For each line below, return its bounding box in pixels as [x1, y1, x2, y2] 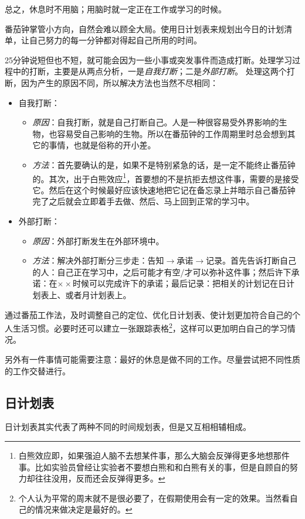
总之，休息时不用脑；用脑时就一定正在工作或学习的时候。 [5, 3, 226, 15]
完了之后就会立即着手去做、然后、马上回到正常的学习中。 [32, 195, 255, 207]
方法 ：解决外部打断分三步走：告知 [32, 254, 164, 267]
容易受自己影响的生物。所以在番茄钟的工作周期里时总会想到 [57, 127, 287, 139]
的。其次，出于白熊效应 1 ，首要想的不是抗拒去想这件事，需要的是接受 [32, 170, 299, 185]
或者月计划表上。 [65, 288, 131, 301]
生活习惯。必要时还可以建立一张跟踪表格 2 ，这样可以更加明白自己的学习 [12, 320, 287, 334]
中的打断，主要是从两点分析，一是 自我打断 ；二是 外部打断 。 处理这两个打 [12, 65, 295, 77]
